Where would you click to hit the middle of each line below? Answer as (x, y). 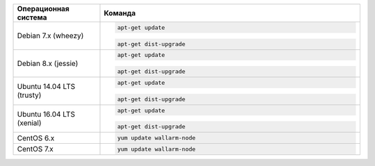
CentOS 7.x (35, 149)
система (32, 17)
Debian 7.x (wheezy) (50, 36)
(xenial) (29, 123)
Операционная (43, 9)
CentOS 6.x (36, 138)
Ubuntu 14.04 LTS (46, 87)
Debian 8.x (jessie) (48, 63)
